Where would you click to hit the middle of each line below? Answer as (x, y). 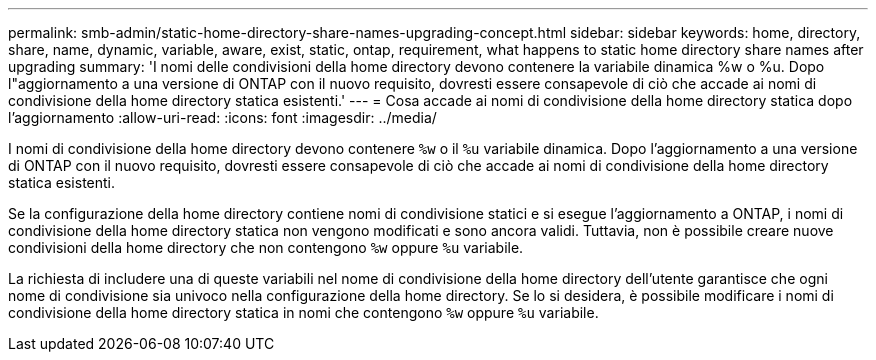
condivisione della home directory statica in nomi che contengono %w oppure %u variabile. (303, 312)
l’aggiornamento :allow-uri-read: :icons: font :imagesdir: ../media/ (222, 117)
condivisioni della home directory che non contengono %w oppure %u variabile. (266, 247)
